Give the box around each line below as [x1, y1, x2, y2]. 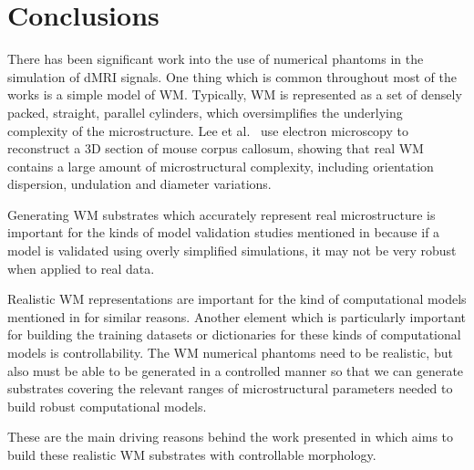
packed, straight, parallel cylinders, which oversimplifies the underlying [7, 102, 403, 121]
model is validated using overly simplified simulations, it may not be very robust [7, 241, 457, 260]
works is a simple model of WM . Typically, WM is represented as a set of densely [7, 85, 462, 104]
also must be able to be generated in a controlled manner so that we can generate [7, 360, 464, 380]
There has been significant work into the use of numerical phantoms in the [7, 49, 424, 68]
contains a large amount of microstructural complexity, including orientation [7, 156, 434, 175]
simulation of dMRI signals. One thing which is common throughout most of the [7, 67, 457, 86]
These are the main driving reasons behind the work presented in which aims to [7, 427, 454, 446]
